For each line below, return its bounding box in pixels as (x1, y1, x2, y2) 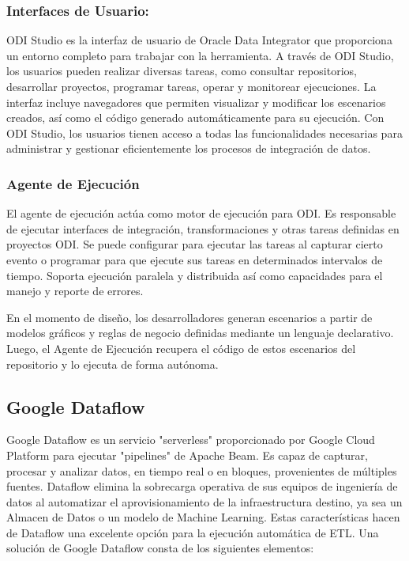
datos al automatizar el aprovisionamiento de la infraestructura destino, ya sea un (6, 493, 403, 510)
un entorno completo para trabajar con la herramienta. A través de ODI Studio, (6, 47, 394, 63)
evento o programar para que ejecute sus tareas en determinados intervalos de (6, 251, 383, 267)
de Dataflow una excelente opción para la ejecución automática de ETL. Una (6, 524, 379, 540)
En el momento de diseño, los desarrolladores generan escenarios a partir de (6, 309, 373, 325)
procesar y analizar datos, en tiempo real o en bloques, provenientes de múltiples (6, 462, 397, 479)
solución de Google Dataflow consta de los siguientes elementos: (6, 540, 314, 556)
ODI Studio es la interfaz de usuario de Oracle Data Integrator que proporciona (6, 32, 392, 48)
